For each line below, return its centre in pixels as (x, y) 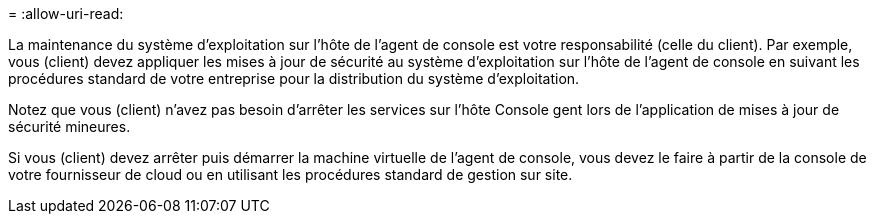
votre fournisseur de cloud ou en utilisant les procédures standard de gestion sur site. (290, 174)
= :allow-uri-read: (66, 13)
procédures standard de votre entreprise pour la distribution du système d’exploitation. (294, 78)
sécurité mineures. (69, 126)
